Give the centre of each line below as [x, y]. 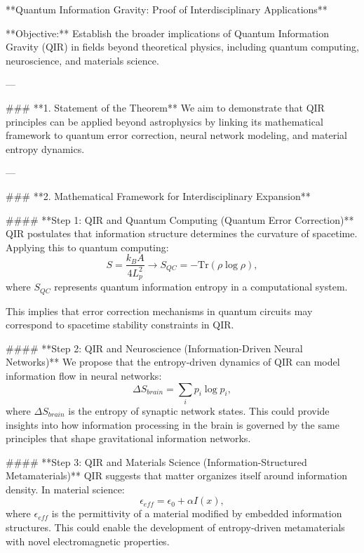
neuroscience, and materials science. [82, 60]
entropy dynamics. [45, 148]
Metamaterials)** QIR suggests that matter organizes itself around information [176, 475]
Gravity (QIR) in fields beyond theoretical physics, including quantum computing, [182, 47]
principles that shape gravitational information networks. [128, 438]
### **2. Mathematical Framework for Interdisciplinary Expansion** [158, 195]
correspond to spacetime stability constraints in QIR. [120, 325]
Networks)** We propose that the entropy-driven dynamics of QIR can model [173, 362]
